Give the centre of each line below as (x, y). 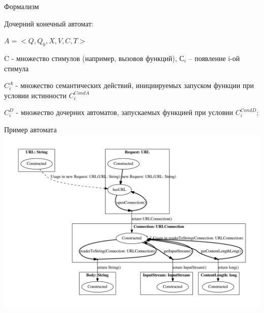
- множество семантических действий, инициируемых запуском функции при (135, 85)
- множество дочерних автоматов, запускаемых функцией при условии (125, 112)
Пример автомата (30, 129)
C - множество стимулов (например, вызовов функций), (91, 58)
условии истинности (35, 95)
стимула (16, 68)
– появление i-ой (214, 58)
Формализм (22, 6)
